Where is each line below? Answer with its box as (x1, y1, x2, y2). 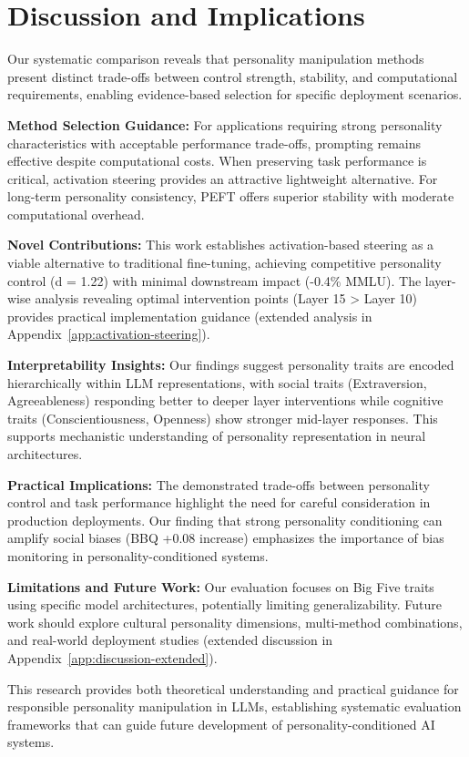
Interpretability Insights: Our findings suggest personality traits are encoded (7, 355, 454, 374)
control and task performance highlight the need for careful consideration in (7, 493, 431, 512)
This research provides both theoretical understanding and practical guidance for (7, 679, 459, 698)
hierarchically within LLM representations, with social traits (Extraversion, (7, 373, 427, 392)
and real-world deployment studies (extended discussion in (7, 630, 333, 650)
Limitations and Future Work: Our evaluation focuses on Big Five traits (7, 577, 434, 596)
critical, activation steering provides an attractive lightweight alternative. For (7, 169, 438, 188)
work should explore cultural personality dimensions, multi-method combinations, (7, 612, 463, 631)
